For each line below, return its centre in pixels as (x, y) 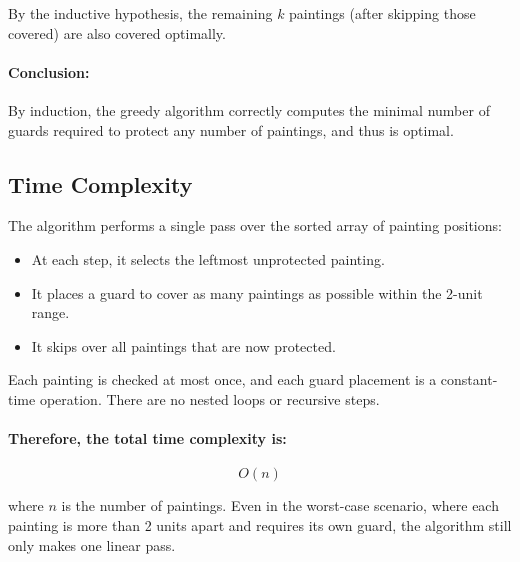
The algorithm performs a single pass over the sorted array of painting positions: (255, 225)
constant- (469, 379)
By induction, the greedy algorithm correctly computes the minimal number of (249, 109)
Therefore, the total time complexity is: (147, 438)
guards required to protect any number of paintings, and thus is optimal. (231, 129)
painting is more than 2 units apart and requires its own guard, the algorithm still (260, 524)
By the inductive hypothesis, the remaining (140, 13)
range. (50, 312)
